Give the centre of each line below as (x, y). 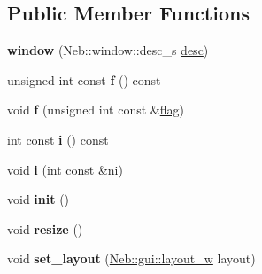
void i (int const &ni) (65, 169)
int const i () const (58, 139)
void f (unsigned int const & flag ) (96, 110)
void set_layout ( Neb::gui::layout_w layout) (131, 258)
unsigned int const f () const (84, 79)
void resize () (45, 228)
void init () (39, 199)
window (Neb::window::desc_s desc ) (108, 50)
